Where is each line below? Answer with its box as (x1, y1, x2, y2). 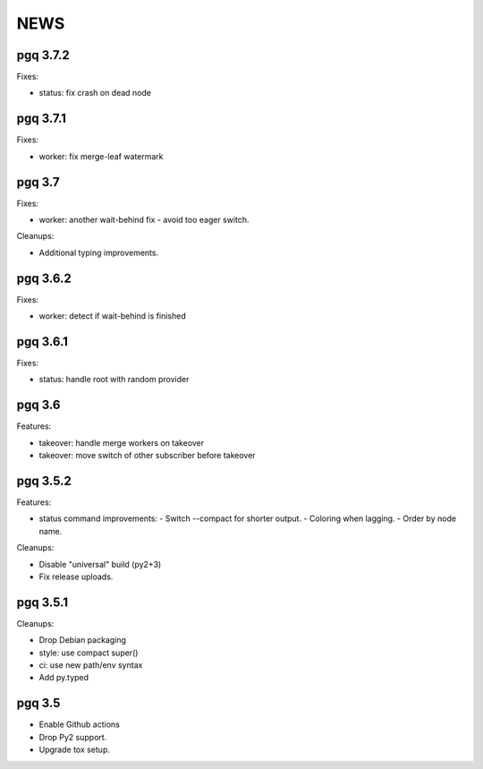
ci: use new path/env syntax (38, 660, 143, 671)
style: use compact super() (38, 647, 139, 658)
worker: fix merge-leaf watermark (38, 150, 165, 161)
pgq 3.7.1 (16, 111, 67, 126)
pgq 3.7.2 (16, 47, 71, 63)
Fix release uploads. (38, 571, 114, 582)
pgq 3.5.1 (16, 594, 69, 610)
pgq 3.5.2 (16, 473, 72, 488)
